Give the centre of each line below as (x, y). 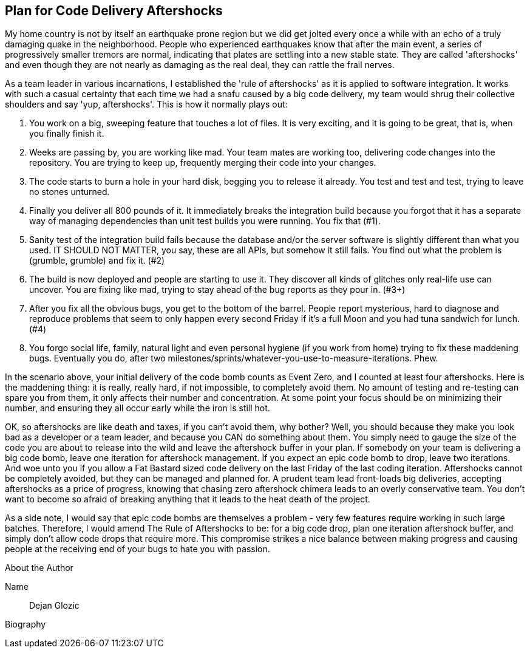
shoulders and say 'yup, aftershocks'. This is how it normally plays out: (146, 104)
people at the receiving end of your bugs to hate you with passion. (138, 549)
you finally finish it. (67, 134)
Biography (25, 624)
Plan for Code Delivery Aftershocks (114, 11)
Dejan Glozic (54, 606)
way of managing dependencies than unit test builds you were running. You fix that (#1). (205, 221)
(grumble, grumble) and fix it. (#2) (97, 261)
